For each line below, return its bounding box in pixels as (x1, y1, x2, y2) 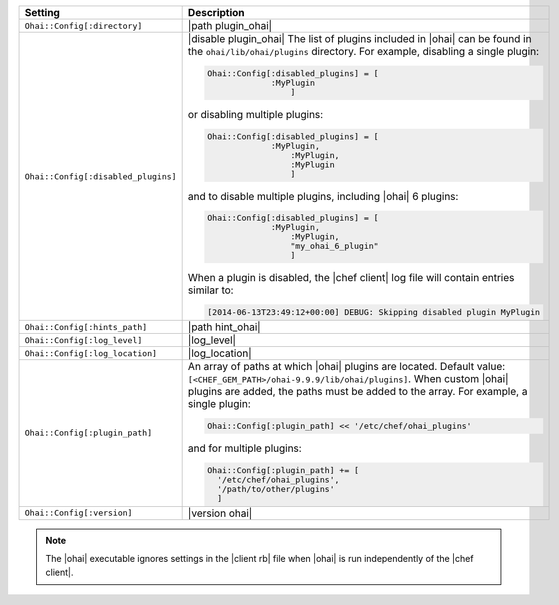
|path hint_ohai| (187, 320, 261, 334)
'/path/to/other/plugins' (216, 483, 335, 494)
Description (187, 6, 245, 19)
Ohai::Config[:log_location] (24, 348, 158, 359)
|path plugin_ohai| (187, 19, 273, 32)
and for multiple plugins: (187, 441, 302, 455)
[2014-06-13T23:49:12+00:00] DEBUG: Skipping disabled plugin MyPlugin (206, 307, 540, 318)
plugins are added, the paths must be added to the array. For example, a (187, 385, 528, 399)
